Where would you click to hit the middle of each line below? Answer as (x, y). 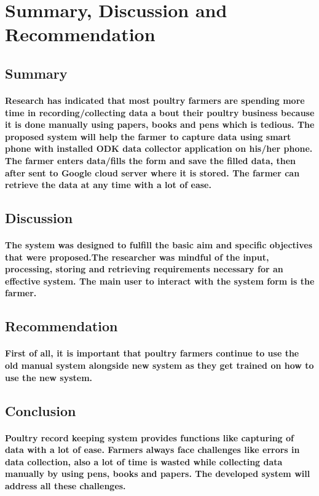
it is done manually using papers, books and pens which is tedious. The (160, 124)
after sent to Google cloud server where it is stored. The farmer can (152, 172)
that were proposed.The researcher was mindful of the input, (137, 257)
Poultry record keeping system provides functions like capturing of (149, 437)
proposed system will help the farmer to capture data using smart (148, 136)
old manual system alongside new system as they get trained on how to (159, 365)
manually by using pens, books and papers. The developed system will (158, 474)
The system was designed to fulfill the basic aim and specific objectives (159, 245)
